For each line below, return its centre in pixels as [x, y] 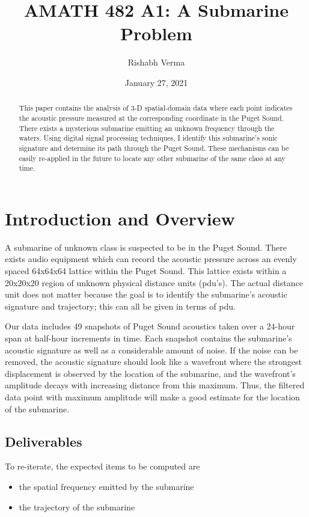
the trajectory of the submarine [77, 506]
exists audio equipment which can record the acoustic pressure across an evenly [151, 259]
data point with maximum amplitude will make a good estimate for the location [152, 396]
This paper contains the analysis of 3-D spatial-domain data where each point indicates [156, 108]
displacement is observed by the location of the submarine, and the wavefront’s [150, 373]
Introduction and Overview [120, 218]
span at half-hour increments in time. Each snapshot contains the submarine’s [148, 338]
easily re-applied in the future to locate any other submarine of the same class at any [152, 158]
